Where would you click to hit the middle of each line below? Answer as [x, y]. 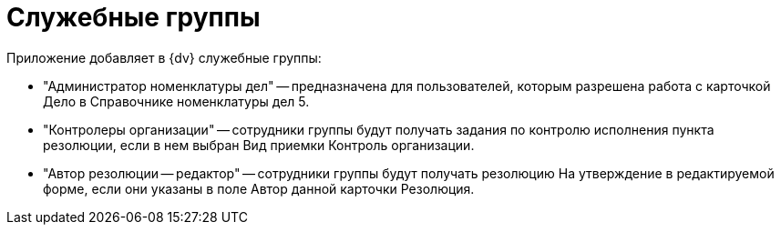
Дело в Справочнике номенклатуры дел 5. [176, 101]
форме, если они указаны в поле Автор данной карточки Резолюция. [259, 188]
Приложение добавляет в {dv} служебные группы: [164, 57]
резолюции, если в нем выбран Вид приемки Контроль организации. [259, 145]
